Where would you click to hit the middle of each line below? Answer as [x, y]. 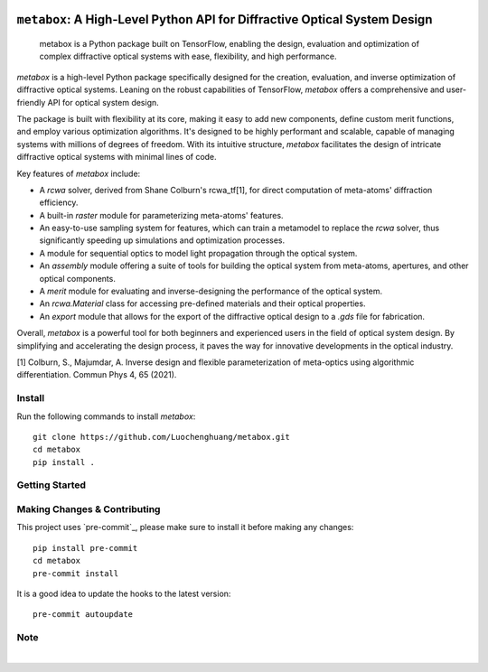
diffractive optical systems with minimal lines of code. [117, 157]
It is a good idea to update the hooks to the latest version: [124, 593]
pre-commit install [76, 573]
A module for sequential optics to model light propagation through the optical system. [198, 253]
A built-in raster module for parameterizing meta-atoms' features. [161, 215]
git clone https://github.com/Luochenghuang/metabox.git [162, 437]
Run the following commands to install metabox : [106, 416]
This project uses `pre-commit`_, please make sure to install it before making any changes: [185, 527]
